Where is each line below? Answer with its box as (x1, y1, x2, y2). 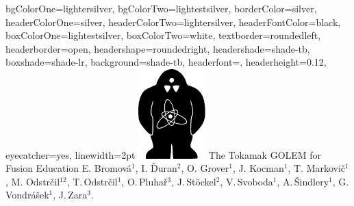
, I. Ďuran (135, 161, 177, 175)
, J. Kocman (232, 161, 284, 175)
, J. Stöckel (171, 174, 216, 188)
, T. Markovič (288, 161, 346, 175)
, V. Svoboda (220, 174, 273, 188)
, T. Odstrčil (66, 174, 118, 188)
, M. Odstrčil (5, 174, 60, 188)
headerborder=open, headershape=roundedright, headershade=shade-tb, (5, 41, 310, 55)
